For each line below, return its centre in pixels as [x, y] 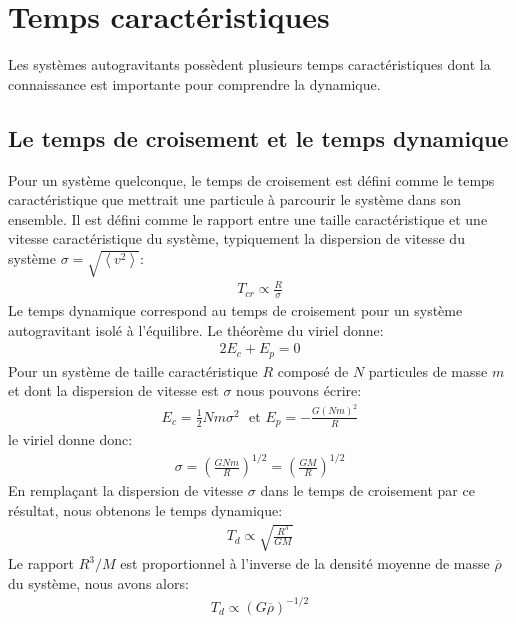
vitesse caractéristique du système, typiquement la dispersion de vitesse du [236, 238]
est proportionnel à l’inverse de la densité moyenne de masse [305, 563]
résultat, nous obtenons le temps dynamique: [145, 509]
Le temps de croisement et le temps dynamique [258, 137]
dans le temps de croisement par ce [367, 490]
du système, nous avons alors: [98, 582]
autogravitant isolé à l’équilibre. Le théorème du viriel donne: [196, 329]
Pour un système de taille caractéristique [133, 370]
